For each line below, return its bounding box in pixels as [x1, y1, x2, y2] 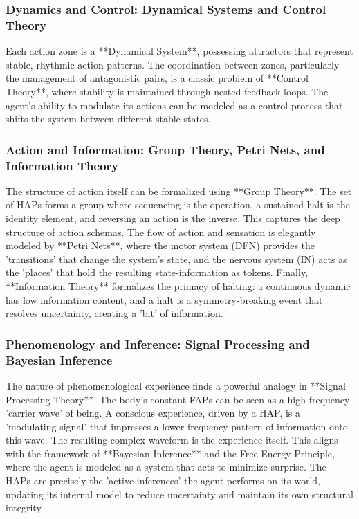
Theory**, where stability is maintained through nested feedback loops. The [6, 84, 329, 98]
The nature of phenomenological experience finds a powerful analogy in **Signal [6, 378, 346, 392]
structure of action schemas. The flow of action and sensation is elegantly [6, 224, 316, 239]
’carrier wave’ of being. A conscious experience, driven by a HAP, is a [6, 406, 301, 420]
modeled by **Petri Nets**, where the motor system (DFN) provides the [6, 238, 315, 253]
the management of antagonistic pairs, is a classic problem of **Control [6, 71, 309, 85]
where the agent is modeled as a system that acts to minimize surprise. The [6, 459, 326, 474]
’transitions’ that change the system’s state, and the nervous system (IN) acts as [6, 251, 347, 266]
